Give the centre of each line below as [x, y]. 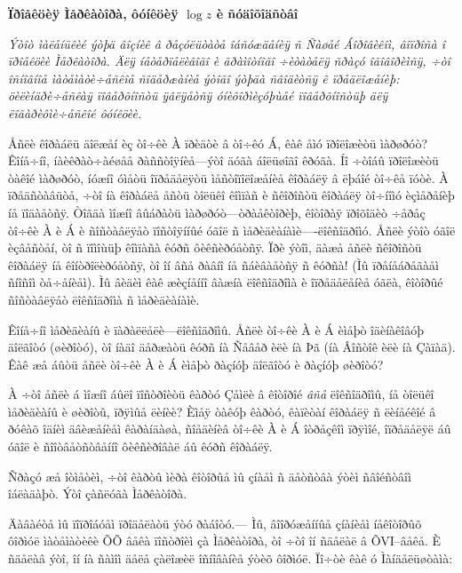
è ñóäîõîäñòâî [257, 13]
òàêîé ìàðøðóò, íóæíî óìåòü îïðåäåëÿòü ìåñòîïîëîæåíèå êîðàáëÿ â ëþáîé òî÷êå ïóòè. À [228, 177]
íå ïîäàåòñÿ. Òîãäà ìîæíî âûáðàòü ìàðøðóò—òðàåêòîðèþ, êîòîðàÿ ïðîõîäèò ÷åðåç [217, 212]
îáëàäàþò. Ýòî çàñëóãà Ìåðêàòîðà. [98, 493]
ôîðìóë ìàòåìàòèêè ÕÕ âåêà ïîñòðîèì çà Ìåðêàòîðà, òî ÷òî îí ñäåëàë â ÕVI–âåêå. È [225, 541]
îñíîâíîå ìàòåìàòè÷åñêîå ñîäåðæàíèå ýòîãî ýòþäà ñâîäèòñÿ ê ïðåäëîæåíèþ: [204, 78]
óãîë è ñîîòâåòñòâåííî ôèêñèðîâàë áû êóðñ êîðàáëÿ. [140, 446]
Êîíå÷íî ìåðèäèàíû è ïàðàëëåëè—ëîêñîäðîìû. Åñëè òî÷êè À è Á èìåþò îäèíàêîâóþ [216, 329]
